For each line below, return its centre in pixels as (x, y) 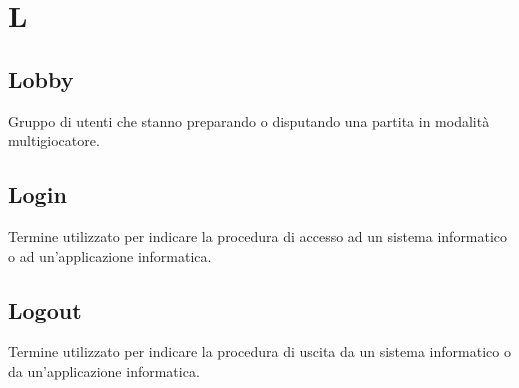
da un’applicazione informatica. (104, 370)
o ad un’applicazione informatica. (110, 255)
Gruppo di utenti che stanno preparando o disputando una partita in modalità (249, 120)
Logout (45, 309)
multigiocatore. (54, 140)
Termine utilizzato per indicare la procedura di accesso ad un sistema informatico (258, 235)
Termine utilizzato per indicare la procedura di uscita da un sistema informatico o (259, 351)
